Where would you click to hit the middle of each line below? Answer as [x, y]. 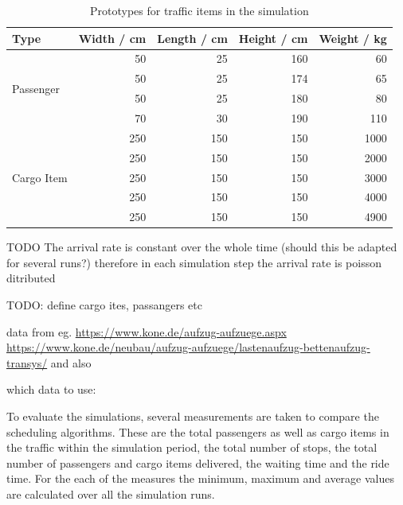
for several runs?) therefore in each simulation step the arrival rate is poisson [194, 262]
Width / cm [112, 38]
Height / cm [273, 38]
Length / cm [192, 38]
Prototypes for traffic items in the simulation [200, 10]
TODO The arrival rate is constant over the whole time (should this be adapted [202, 247]
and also [71, 362]
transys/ [27, 362]
